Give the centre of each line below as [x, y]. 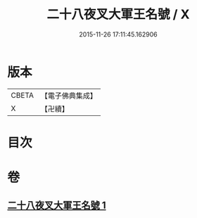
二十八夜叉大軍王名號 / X [118, 14]
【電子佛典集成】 [69, 96]
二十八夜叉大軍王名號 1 [57, 206]
